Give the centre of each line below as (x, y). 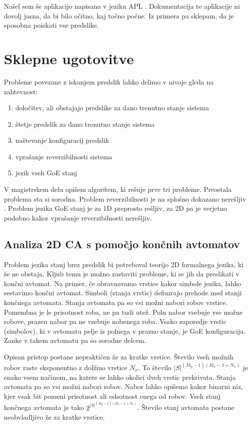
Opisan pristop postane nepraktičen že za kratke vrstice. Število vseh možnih (119, 356)
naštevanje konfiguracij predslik (62, 140)
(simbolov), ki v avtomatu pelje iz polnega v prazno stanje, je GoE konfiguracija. (125, 331)
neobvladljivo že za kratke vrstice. (54, 417)
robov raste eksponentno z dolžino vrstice (66, 367)
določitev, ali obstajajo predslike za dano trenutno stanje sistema (112, 108)
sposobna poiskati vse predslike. (51, 25)
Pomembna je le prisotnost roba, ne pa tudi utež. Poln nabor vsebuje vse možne (123, 312)
